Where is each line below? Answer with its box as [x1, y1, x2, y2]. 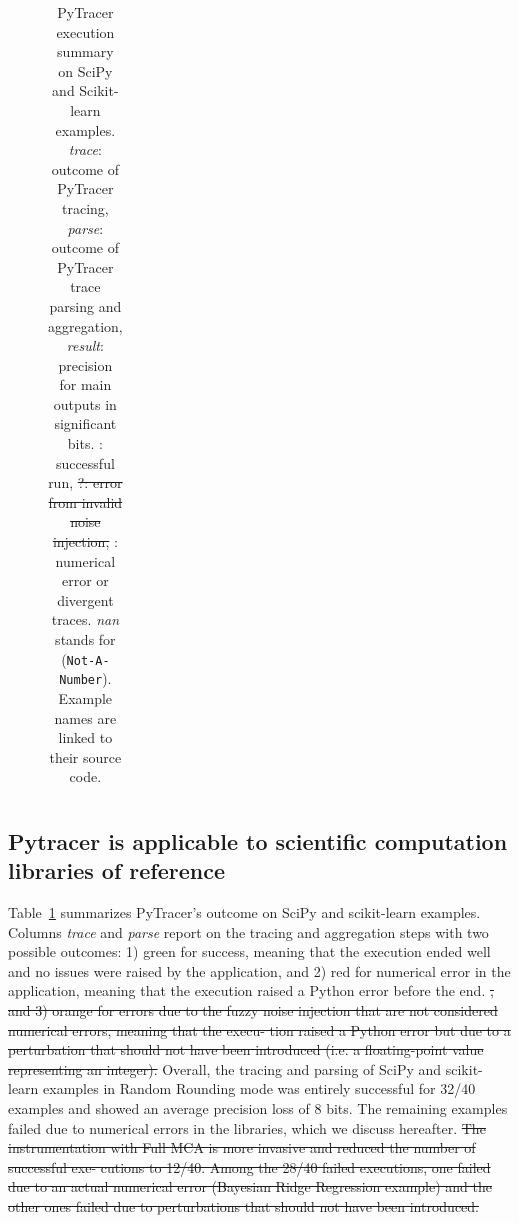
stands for [55, 629, 116, 649]
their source [49, 746, 122, 767]
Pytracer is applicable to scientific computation [8, 825, 508, 856]
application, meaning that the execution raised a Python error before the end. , [8, 980, 494, 1001]
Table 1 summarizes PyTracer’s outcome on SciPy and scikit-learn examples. [8, 901, 481, 922]
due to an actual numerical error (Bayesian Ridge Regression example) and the [8, 1176, 492, 1197]
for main [59, 374, 112, 395]
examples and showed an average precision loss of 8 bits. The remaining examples [8, 1097, 508, 1118]
